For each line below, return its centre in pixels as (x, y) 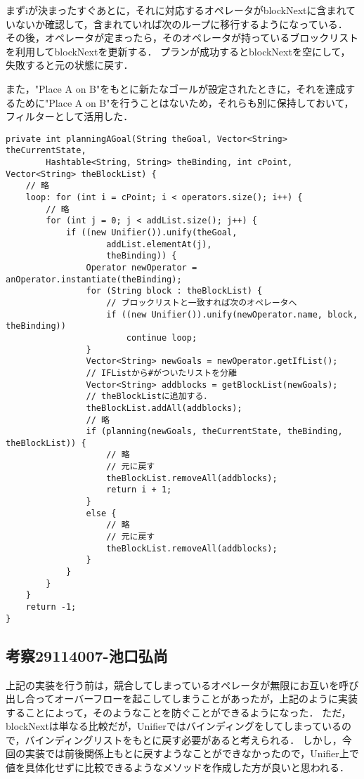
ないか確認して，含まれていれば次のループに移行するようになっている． (181, 24)
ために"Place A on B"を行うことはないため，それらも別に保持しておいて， (184, 102)
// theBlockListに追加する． (149, 397)
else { (101, 513)
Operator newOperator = (142, 267)
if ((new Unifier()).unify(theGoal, (151, 233)
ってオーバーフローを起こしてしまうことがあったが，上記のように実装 (196, 699)
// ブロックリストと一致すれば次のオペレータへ (202, 302)
